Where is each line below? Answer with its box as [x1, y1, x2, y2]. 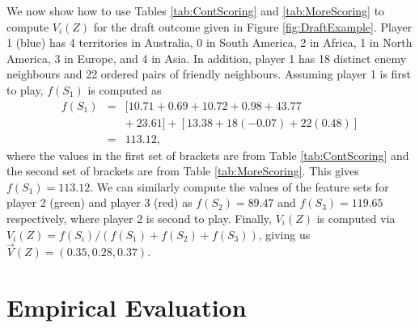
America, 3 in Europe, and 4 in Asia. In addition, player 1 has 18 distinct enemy [6, 49, 407, 66]
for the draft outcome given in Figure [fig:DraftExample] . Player [93, 18, 413, 35]
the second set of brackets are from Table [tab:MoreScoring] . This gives [6, 162, 359, 179]
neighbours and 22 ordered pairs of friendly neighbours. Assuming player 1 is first [6, 65, 411, 82]
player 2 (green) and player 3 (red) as [6, 194, 193, 211]
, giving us [258, 225, 311, 242]
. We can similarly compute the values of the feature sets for [90, 178, 389, 195]
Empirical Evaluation [6, 291, 247, 324]
